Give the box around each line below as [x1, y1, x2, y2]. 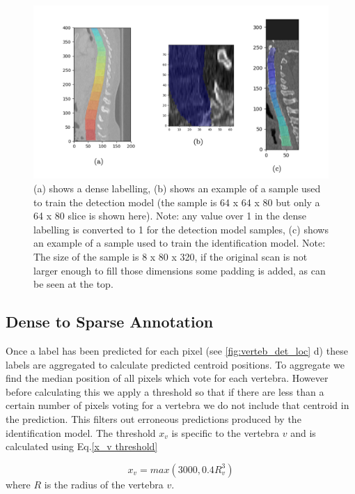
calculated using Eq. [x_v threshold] [6, 439, 158, 454]
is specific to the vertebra [171, 425, 280, 440]
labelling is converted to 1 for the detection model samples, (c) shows [33, 222, 329, 236]
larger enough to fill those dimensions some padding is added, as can [33, 263, 326, 277]
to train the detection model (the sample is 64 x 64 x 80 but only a [33, 194, 320, 209]
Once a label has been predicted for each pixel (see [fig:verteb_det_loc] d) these [6, 343, 348, 357]
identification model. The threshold [6, 425, 156, 440]
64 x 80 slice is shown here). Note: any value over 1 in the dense [33, 208, 306, 223]
